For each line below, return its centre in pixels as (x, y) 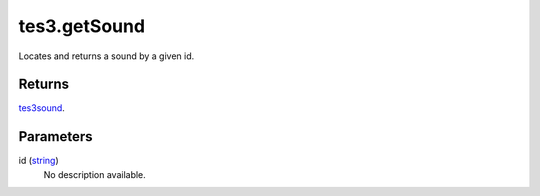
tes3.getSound (81, 26)
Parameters (55, 136)
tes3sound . (41, 108)
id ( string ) (38, 161)
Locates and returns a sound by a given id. (106, 56)
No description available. (95, 174)
